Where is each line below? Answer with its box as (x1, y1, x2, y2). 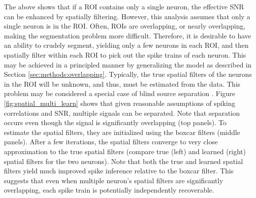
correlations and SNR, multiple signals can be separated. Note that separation (4, 107, 240, 118)
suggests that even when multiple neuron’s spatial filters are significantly (4, 175, 224, 185)
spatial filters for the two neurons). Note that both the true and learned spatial (4, 156, 243, 166)
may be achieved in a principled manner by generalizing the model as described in (4, 59, 252, 69)
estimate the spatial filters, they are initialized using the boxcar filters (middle (4, 127, 240, 137)
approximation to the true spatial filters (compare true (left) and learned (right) (4, 146, 246, 156)
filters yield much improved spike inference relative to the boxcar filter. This (4, 165, 234, 176)
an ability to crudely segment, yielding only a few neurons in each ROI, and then (4, 40, 249, 50)
